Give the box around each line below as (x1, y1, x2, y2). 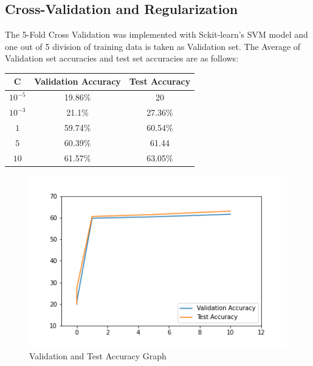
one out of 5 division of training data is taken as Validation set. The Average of (5, 40, 301, 52)
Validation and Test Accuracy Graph (29, 350, 167, 362)
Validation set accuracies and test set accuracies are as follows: (5, 52, 239, 65)
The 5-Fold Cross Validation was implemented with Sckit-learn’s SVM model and (5, 28, 308, 41)
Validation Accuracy (34, 75, 121, 88)
